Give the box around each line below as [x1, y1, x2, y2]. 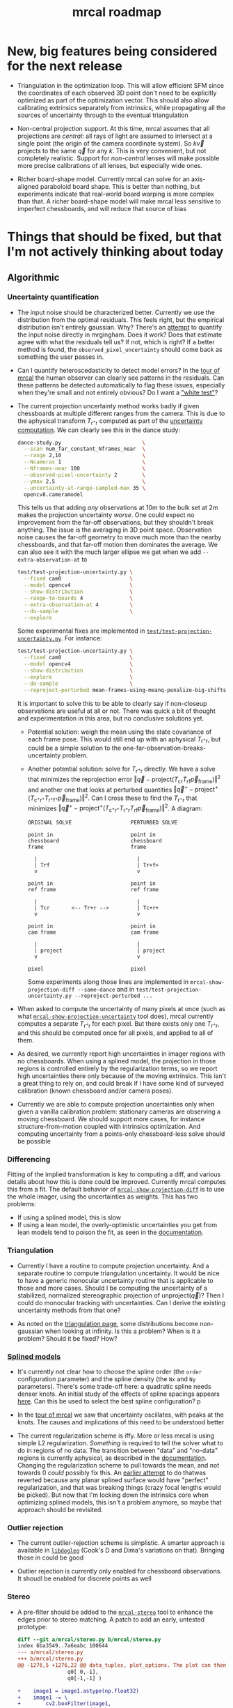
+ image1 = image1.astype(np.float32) [17, 1687, 139, 1694]
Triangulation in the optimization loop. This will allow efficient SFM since [17, 81, 225, 89]
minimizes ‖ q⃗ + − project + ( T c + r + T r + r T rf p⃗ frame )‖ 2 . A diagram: [27, 803, 203, 814]
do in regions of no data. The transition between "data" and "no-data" [17, 1446, 218, 1454]
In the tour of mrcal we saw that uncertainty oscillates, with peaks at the [17, 1410, 224, 1419]
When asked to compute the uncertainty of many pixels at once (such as [17, 1005, 226, 1013]
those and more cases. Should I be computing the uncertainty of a [17, 1284, 207, 1292]
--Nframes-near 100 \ [24, 465, 146, 472]
